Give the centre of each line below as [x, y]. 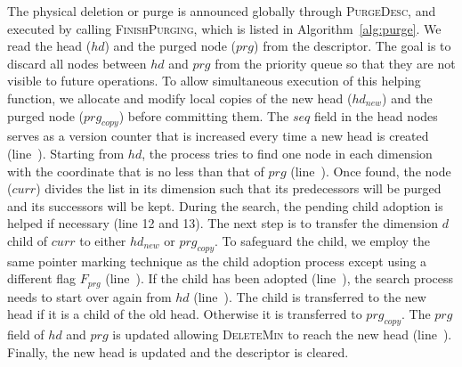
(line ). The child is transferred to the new [310, 296]
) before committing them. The [204, 115]
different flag [42, 278]
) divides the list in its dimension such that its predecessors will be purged [239, 188]
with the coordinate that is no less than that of [136, 171]
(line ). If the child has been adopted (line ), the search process [280, 278]
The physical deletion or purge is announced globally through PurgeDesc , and [222, 11]
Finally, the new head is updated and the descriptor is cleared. [178, 351]
